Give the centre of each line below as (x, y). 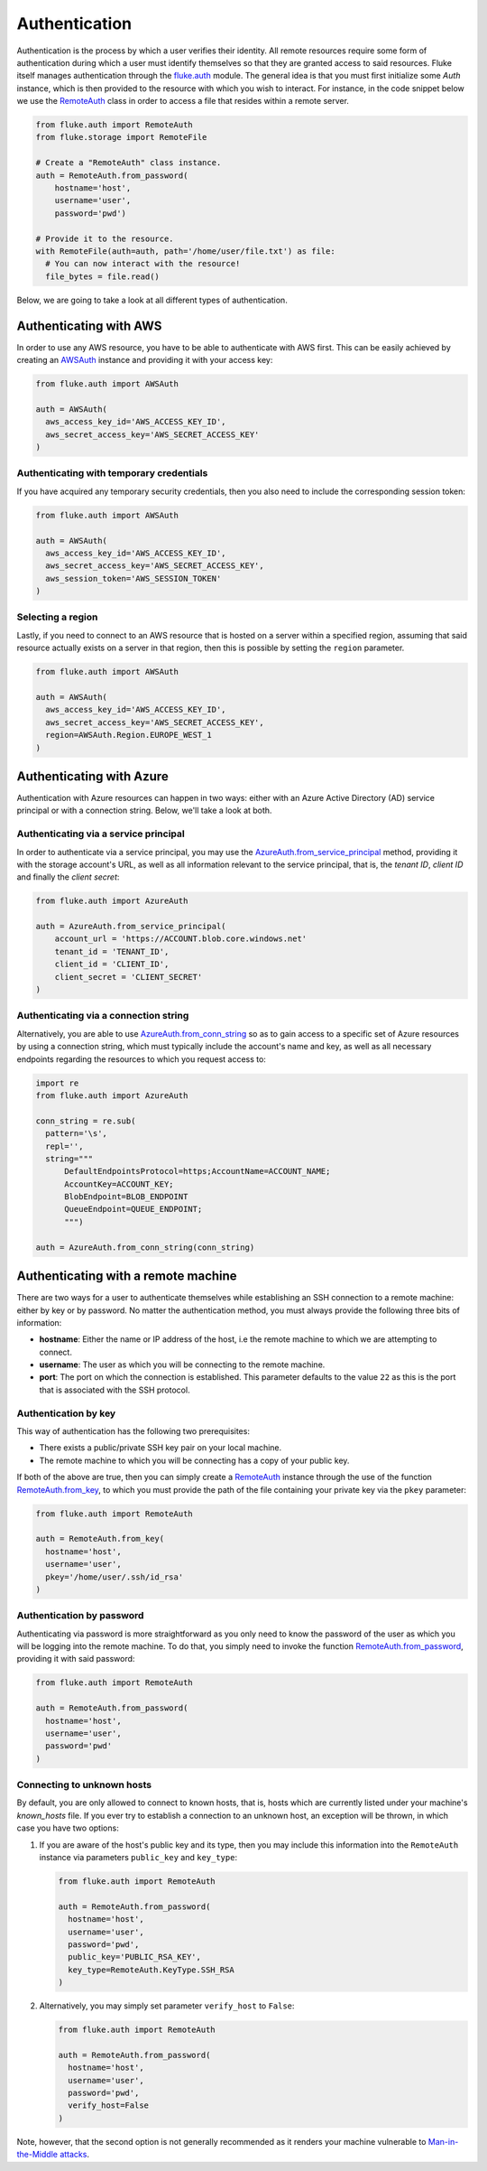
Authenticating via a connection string (103, 1016)
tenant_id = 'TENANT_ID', (112, 951)
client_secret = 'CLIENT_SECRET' (129, 977)
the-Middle (37, 2155)
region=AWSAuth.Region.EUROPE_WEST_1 (129, 735)
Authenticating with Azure (92, 776)
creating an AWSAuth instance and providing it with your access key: (145, 360)
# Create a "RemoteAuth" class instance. (129, 163)
